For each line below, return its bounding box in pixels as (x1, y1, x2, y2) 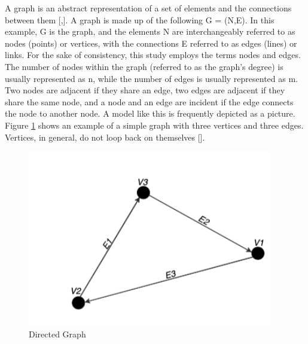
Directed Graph (29, 328, 86, 340)
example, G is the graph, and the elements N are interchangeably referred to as (5, 25, 295, 38)
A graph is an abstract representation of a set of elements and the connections (5, 2, 292, 14)
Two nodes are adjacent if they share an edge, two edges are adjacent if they (5, 84, 285, 96)
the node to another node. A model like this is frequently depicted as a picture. (5, 107, 295, 120)
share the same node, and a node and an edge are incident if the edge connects (5, 95, 294, 108)
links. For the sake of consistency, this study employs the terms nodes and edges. (5, 48, 301, 61)
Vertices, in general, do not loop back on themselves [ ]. (5, 130, 205, 143)
